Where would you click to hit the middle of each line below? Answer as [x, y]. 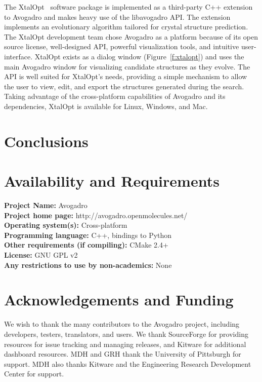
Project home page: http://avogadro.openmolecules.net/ [96, 215]
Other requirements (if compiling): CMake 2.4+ [86, 245]
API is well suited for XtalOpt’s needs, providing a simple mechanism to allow [126, 76]
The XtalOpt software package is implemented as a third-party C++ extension [128, 7]
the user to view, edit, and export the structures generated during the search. [124, 86]
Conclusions [46, 141]
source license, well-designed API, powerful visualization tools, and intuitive [122, 46]
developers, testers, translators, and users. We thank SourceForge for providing [126, 334]
